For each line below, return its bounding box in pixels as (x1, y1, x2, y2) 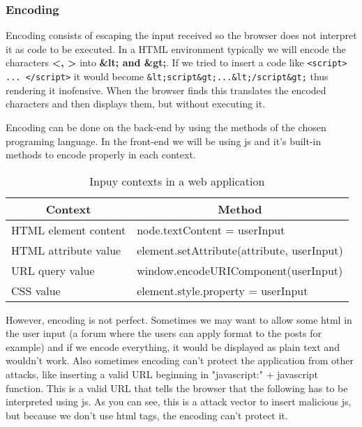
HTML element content (11, 221, 126, 238)
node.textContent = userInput (137, 221, 285, 238)
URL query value (11, 262, 95, 278)
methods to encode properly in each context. (6, 147, 196, 162)
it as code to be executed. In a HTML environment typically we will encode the (6, 41, 346, 56)
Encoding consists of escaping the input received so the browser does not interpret (6, 28, 357, 43)
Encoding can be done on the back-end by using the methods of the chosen (6, 119, 326, 134)
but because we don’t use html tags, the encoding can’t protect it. (6, 407, 288, 422)
